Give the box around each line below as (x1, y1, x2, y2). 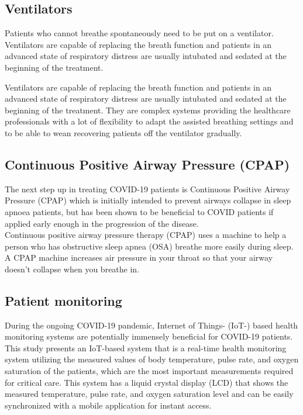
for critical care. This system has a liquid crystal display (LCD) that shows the (5, 376, 288, 388)
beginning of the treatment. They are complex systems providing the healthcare (5, 103, 291, 116)
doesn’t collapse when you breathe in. (5, 262, 140, 275)
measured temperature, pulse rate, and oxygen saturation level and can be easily (5, 388, 294, 400)
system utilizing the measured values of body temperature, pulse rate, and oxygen (5, 353, 299, 365)
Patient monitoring (5, 291, 122, 309)
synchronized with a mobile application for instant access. (5, 399, 212, 411)
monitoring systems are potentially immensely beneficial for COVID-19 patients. (5, 330, 293, 343)
